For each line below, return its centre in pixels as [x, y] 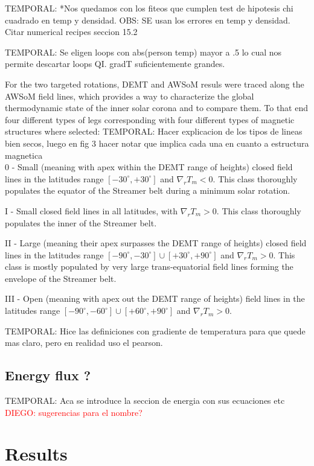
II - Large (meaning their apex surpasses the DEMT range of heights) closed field [156, 243]
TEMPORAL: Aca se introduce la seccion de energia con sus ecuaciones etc [145, 401]
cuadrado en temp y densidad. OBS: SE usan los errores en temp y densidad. [148, 20]
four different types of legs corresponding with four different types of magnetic [150, 119]
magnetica [24, 155]
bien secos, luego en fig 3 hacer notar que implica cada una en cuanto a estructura [157, 143]
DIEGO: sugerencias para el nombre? [74, 412]
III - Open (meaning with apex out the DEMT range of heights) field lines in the [155, 298]
